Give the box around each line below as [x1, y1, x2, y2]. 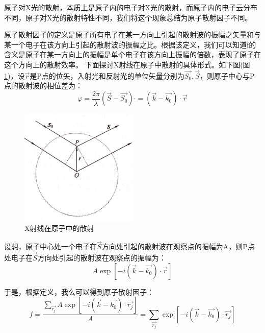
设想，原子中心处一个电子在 [4, 241, 97, 252]
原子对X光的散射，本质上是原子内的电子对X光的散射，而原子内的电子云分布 [4, 2, 257, 12]
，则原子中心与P [200, 70, 255, 81]
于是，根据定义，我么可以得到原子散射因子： [4, 286, 154, 297]
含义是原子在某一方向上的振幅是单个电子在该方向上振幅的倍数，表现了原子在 [4, 49, 261, 60]
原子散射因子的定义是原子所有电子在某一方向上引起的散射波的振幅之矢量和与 [4, 29, 261, 40]
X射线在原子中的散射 [24, 223, 94, 233]
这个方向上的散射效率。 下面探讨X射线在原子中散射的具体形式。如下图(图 [4, 59, 250, 69]
